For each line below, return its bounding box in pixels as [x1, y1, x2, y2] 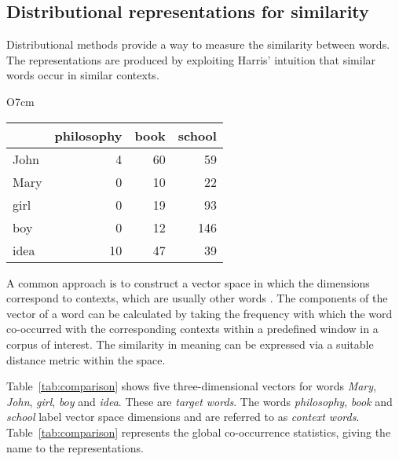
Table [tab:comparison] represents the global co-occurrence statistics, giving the [6, 423, 391, 440]
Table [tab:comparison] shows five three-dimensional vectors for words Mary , [6, 378, 376, 394]
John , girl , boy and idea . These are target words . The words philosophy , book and [6, 393, 393, 409]
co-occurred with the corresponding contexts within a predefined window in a [6, 320, 379, 337]
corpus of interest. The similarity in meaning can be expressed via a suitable [6, 335, 374, 352]
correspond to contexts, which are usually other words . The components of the [6, 290, 388, 306]
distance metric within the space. [6, 351, 166, 368]
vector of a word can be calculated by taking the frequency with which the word [6, 305, 393, 321]
